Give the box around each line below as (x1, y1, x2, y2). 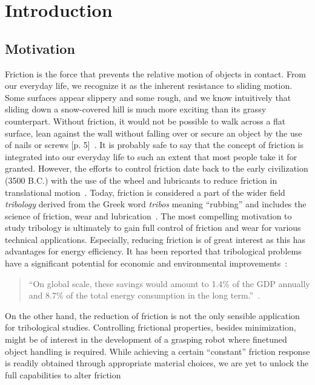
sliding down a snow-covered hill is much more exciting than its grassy (5, 103, 267, 115)
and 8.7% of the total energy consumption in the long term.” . (28, 289, 260, 302)
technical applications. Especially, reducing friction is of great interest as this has (5, 233, 305, 245)
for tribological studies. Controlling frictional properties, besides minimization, (5, 321, 296, 334)
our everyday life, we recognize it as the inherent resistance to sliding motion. (5, 79, 293, 92)
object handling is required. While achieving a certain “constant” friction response (5, 345, 310, 357)
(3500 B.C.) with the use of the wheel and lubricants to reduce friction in (5, 173, 277, 186)
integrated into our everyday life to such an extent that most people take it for (5, 150, 297, 163)
